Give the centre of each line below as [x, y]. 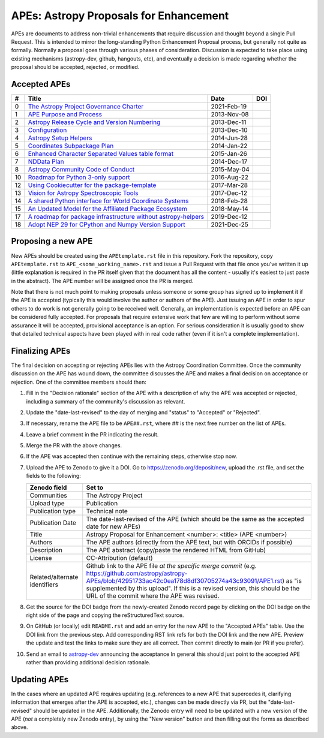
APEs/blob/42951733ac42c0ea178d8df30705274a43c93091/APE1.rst [184, 580]
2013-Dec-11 [229, 122]
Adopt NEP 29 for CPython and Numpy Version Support [106, 225]
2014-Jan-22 [229, 146]
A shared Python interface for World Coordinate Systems [108, 201]
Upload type [47, 503]
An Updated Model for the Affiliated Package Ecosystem [107, 209]
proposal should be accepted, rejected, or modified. [75, 67]
